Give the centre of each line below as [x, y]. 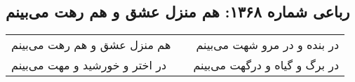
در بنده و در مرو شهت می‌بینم [268, 45]
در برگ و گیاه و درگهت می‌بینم [266, 65]
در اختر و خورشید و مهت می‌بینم [89, 65]
